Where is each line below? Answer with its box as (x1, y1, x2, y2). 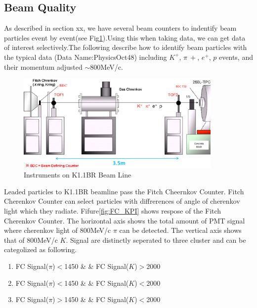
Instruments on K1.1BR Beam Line (24, 170, 131, 180)
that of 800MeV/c (4, 234, 58, 245)
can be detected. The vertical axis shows (119, 225, 242, 235)
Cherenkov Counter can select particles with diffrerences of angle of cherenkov (4, 196, 240, 206)
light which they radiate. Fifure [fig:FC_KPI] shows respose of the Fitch (4, 206, 221, 216)
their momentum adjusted (4, 61, 83, 72)
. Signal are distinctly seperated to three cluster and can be (66, 234, 246, 245)
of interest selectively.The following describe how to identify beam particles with (4, 42, 247, 52)
